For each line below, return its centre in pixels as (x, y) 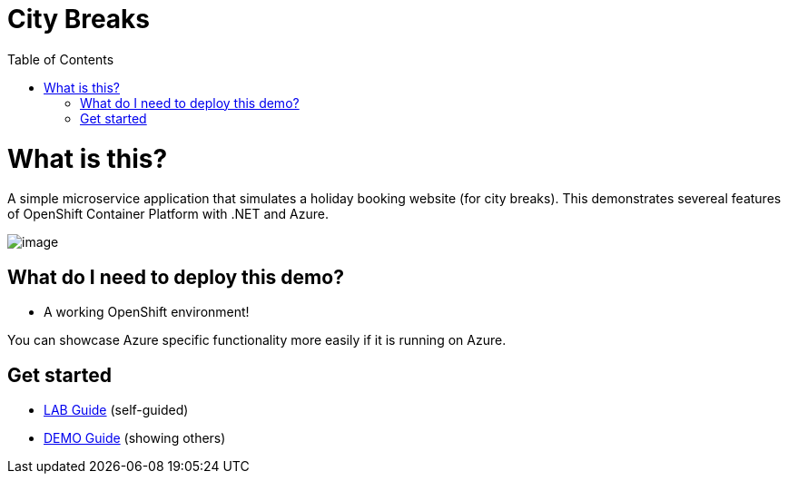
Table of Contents (61, 59)
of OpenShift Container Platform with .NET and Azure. (168, 214)
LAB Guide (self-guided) (116, 409)
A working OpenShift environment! (147, 312)
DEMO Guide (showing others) (135, 437)
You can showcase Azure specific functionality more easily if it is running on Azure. (257, 340)
